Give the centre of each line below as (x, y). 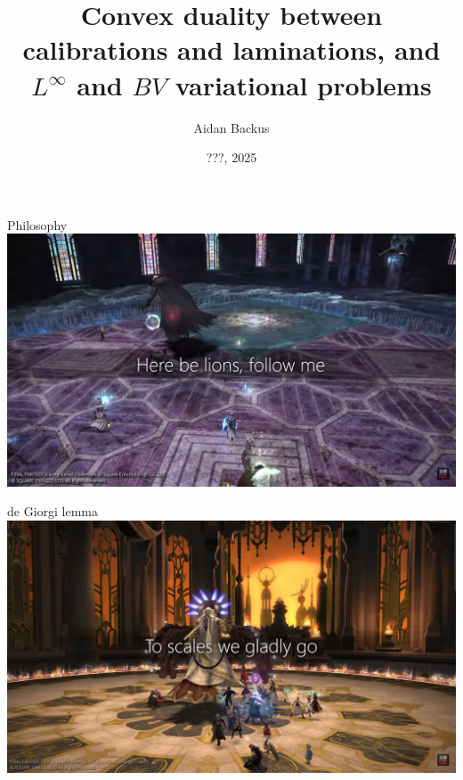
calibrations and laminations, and (231, 49)
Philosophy (37, 224)
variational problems (303, 84)
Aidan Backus (231, 127)
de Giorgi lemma (53, 511)
